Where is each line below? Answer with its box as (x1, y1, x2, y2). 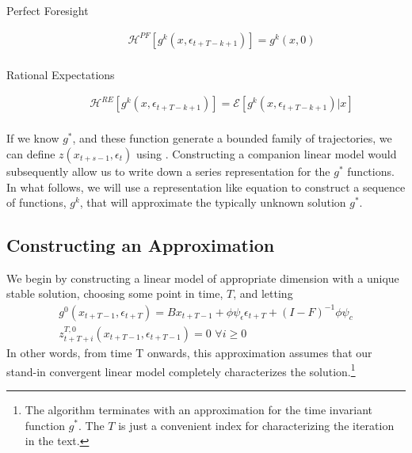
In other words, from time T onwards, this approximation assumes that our (6, 345, 372, 361)
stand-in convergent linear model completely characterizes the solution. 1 (6, 360, 356, 379)
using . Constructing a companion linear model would (135, 145, 397, 162)
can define (6, 145, 55, 162)
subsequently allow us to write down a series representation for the (6, 162, 330, 179)
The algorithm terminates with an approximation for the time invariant (25, 401, 372, 417)
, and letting (233, 285, 293, 302)
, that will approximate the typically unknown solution (79, 194, 346, 211)
